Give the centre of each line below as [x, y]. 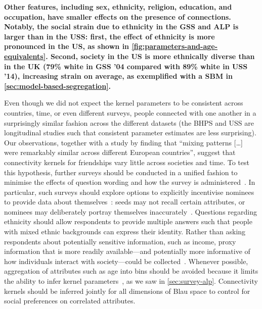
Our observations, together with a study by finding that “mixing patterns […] [123, 142]
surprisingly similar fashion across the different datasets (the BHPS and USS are [129, 122]
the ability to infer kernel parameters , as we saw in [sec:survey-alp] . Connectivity [131, 281]
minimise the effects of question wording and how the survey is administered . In [130, 182]
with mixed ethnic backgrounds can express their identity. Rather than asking [125, 231]
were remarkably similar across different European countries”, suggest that [120, 152]
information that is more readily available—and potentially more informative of [127, 251]
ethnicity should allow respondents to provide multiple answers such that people [128, 221]
